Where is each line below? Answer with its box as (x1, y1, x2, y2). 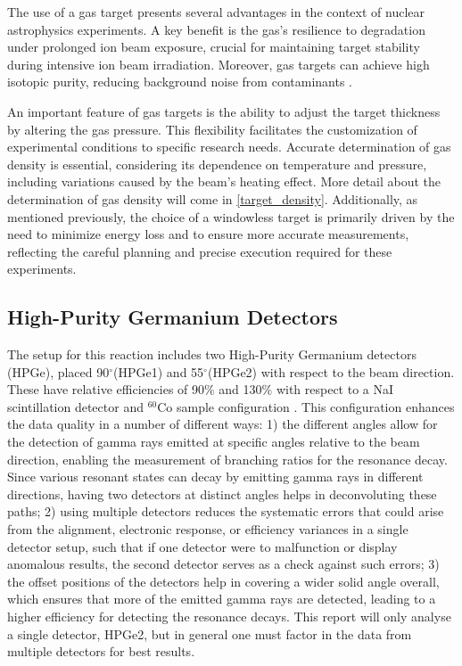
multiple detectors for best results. (7, 642, 195, 661)
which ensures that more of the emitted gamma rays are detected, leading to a (7, 589, 436, 608)
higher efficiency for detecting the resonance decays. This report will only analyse (7, 607, 451, 626)
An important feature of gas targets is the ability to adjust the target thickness (7, 102, 441, 120)
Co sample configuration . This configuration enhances (157, 397, 455, 415)
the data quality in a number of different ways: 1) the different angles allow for (7, 415, 438, 433)
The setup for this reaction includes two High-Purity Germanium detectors (7, 345, 417, 364)
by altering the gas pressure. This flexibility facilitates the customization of (7, 119, 417, 138)
